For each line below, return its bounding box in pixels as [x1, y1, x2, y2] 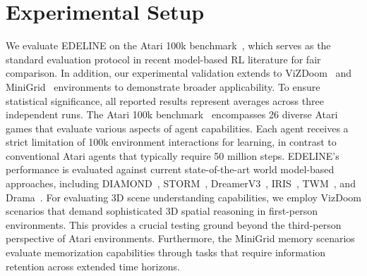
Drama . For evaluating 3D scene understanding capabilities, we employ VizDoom [6, 189, 361, 204]
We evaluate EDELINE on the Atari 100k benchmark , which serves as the [6, 38, 331, 53]
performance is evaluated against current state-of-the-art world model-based [6, 162, 335, 177]
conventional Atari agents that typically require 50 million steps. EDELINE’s [6, 148, 339, 163]
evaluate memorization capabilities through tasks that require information [6, 245, 326, 260]
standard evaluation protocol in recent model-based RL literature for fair [6, 51, 321, 66]
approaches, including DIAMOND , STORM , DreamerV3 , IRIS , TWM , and [6, 176, 356, 191]
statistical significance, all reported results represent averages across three [6, 93, 324, 108]
